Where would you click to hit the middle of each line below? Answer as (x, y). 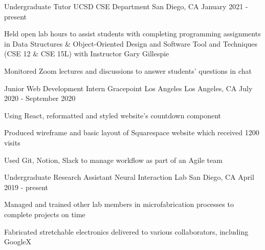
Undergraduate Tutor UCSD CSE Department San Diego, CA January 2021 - (126, 6)
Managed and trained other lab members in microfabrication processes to (119, 204)
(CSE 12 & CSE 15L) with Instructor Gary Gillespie (87, 54)
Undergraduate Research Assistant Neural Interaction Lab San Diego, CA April (129, 177)
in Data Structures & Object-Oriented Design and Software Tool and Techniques (131, 43)
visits (12, 142)
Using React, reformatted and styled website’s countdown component (113, 115)
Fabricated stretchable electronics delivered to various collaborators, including (126, 231)
